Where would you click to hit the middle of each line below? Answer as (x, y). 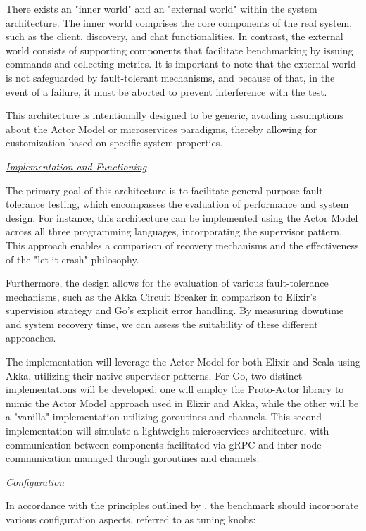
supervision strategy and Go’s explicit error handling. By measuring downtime (175, 310)
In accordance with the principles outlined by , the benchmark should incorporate (182, 505)
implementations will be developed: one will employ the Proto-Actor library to (175, 389)
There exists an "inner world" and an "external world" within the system (162, 8)
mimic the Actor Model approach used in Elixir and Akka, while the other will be (182, 402)
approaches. (31, 338)
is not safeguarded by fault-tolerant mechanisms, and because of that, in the (170, 77)
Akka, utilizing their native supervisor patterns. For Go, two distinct (154, 375)
